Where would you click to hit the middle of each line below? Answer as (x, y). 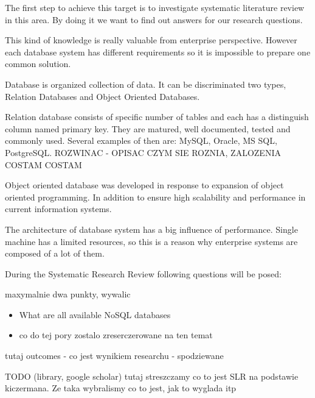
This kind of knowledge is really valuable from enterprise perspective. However (151, 40)
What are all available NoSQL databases (95, 314)
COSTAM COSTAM (43, 164)
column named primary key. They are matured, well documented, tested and (148, 128)
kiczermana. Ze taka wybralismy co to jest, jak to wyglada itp (121, 388)
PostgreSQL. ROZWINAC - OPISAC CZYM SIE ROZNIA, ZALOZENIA (143, 152)
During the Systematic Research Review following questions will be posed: (143, 273)
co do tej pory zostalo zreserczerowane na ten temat (116, 335)
